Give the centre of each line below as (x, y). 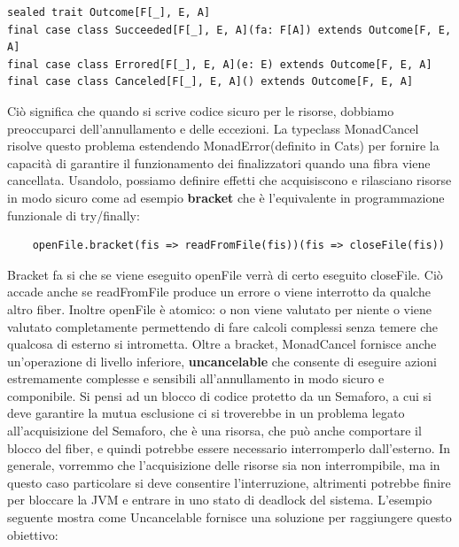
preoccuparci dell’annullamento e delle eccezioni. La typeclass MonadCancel (213, 128)
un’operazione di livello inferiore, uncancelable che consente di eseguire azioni (222, 361)
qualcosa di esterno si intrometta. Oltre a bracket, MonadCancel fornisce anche (222, 344)
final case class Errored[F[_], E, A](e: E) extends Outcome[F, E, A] (220, 64)
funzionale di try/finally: (74, 215)
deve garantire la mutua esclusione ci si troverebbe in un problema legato (206, 413)
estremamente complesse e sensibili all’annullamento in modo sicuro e (196, 378)
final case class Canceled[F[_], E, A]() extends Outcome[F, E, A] (210, 82)
